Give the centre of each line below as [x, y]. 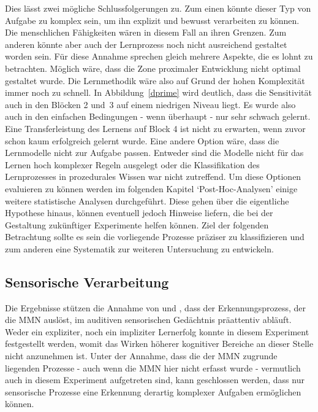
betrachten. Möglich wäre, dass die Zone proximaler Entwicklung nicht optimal [153, 68]
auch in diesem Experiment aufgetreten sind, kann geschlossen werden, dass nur [155, 380]
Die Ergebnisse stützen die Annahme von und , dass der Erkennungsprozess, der [156, 307]
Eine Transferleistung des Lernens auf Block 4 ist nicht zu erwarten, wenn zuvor [155, 128]
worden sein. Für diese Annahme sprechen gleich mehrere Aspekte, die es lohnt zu [159, 56]
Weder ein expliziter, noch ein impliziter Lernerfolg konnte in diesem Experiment [157, 331]
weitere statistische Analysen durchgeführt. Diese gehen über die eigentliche [147, 200]
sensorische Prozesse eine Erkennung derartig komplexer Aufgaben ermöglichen [153, 391]
